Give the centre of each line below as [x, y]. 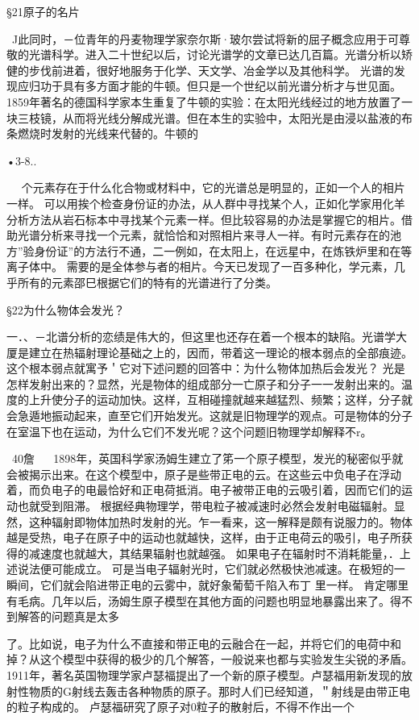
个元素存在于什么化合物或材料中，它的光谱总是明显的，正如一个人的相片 [213, 187]
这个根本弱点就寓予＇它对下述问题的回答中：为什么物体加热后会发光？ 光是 [206, 368]
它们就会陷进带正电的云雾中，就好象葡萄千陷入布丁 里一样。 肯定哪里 [224, 585]
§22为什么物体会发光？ [66, 309]
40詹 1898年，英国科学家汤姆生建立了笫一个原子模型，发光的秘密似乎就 [207, 458]
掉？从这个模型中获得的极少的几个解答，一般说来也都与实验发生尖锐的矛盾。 [209, 659]
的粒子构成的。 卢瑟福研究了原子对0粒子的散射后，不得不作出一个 [180, 707]
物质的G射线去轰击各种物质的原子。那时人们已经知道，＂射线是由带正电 [219, 691]
